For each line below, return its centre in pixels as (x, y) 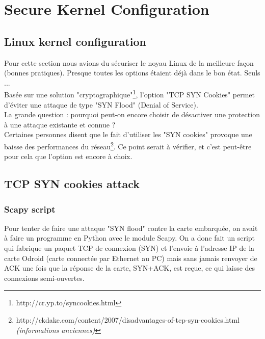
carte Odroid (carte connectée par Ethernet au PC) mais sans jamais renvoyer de (131, 258)
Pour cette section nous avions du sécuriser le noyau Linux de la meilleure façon (129, 62)
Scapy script (30, 209)
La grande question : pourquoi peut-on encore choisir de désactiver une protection (132, 114)
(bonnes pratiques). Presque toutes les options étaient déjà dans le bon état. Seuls (132, 73)
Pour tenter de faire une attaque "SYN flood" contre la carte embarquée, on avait (131, 228)
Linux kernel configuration (75, 41)
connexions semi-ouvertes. (44, 278)
